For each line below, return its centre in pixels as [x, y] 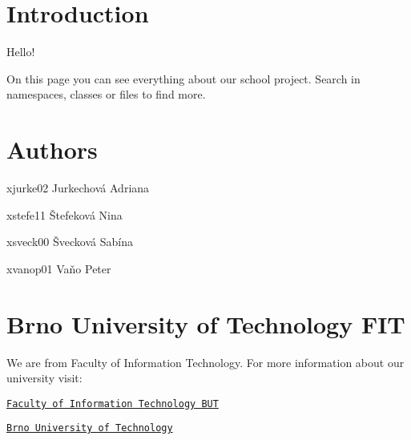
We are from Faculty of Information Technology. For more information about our [205, 362]
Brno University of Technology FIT [206, 323]
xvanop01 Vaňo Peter [59, 268]
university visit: [44, 378]
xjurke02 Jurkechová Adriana [78, 188]
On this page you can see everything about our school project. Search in [183, 78]
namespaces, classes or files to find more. [106, 94]
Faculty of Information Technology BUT [113, 404]
